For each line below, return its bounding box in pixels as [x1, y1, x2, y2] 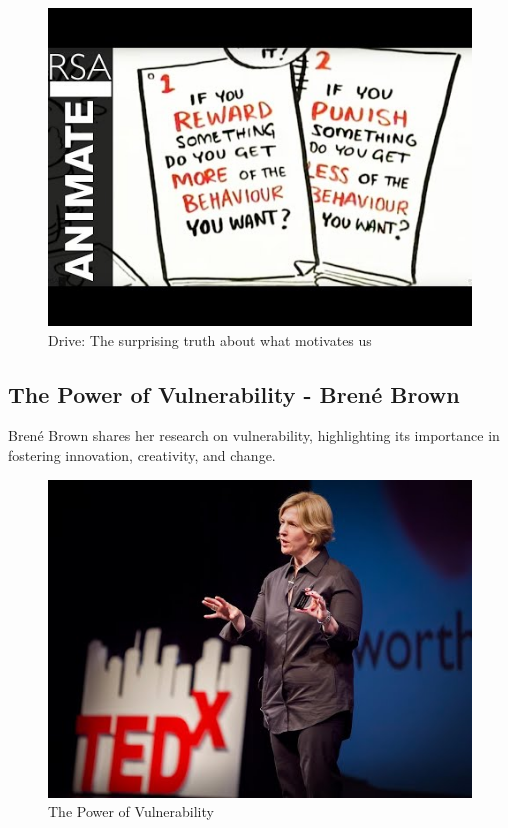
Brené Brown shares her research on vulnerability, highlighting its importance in [8, 425, 500, 446]
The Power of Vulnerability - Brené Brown [8, 378, 460, 409]
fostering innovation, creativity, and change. [8, 444, 276, 465]
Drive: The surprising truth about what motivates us [48, 329, 372, 350]
